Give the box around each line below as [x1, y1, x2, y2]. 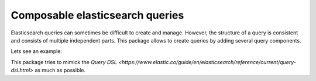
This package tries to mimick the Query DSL [11, 58, 117, 65]
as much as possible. [35, 67, 86, 74]
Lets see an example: [11, 48, 63, 55]
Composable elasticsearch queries [11, 9, 184, 22]
